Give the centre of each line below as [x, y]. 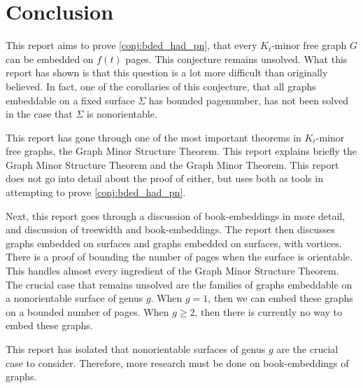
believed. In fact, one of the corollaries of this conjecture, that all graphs [161, 86]
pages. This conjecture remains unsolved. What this [236, 58]
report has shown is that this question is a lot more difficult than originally [167, 72]
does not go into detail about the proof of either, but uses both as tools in [164, 178]
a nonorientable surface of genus [74, 298]
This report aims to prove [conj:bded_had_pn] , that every [131, 45]
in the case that [39, 114]
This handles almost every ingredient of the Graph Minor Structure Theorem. [172, 271]
